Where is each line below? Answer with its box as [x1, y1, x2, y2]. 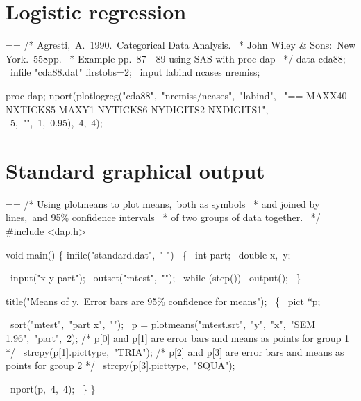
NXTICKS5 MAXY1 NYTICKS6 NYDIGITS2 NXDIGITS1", [6, 101, 269, 116]
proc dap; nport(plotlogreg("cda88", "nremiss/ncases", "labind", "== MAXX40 [6, 88, 347, 102]
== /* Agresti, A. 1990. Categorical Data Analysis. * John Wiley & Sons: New [6, 38, 355, 52]
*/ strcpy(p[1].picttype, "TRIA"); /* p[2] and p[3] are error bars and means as [6, 344, 344, 359]
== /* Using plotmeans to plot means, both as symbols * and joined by [6, 196, 320, 211]
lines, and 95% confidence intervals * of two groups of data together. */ [6, 210, 321, 224]
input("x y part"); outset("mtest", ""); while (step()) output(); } [10, 270, 301, 285]
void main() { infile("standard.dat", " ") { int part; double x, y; [6, 247, 291, 261]
